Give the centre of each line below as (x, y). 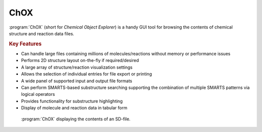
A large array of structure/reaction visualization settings (77, 67)
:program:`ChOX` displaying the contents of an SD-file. (76, 119)
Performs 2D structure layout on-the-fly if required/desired (80, 60)
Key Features (25, 44)
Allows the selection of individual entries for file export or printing (87, 74)
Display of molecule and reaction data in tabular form (74, 108)
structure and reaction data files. (42, 33)
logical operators (38, 94)
